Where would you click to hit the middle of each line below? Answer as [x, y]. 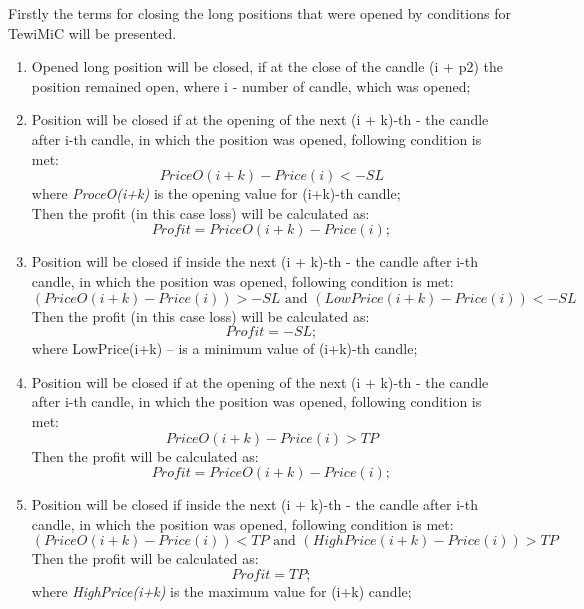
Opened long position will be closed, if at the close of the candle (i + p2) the [267, 66]
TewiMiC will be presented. [92, 32]
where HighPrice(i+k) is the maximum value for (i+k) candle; [221, 590]
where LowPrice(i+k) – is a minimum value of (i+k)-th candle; [224, 348]
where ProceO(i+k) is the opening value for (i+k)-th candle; [216, 193]
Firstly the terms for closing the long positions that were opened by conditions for [259, 13]
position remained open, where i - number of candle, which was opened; [251, 85]
